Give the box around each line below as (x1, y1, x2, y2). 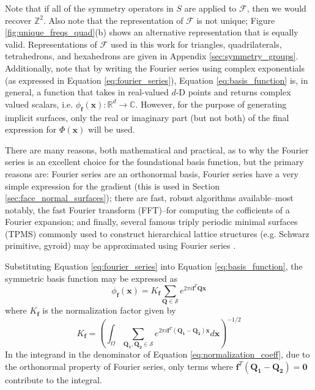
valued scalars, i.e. (5, 97, 73, 110)
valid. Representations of (5, 37, 97, 50)
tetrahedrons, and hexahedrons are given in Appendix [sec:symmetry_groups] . (5, 50, 298, 62)
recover (5, 13, 32, 26)
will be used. (87, 123, 135, 136)
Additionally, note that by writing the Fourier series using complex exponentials (5, 61, 305, 74)
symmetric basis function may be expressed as (5, 271, 178, 284)
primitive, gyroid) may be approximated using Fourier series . (5, 239, 236, 252)
